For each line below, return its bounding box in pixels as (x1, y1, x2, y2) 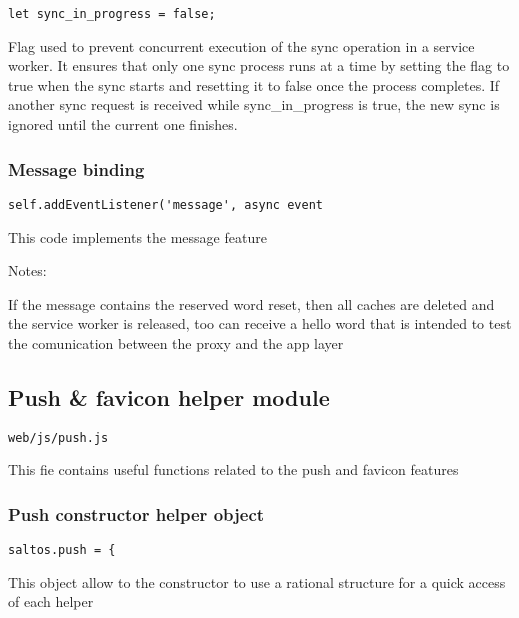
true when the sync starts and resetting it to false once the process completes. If (8, 74, 500, 95)
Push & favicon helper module (8, 381, 330, 412)
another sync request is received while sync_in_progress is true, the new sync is (8, 94, 500, 115)
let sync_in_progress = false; (8, 7, 216, 21)
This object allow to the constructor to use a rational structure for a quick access (8, 571, 506, 592)
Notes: (8, 260, 47, 281)
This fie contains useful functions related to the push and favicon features (8, 459, 459, 480)
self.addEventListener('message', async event (8, 197, 323, 212)
